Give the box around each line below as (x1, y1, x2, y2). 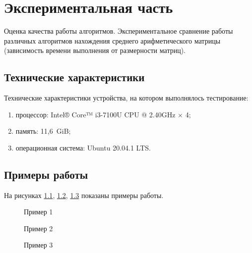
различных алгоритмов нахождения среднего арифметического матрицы (4, 35, 221, 46)
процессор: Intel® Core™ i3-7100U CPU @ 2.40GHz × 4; (15, 109, 191, 119)
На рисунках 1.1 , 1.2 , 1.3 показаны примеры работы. (4, 190, 164, 200)
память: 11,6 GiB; (15, 126, 71, 136)
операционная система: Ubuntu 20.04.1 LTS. (15, 142, 151, 152)
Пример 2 (24, 223, 53, 233)
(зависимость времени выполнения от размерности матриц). (4, 45, 186, 55)
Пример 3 (24, 240, 53, 250)
